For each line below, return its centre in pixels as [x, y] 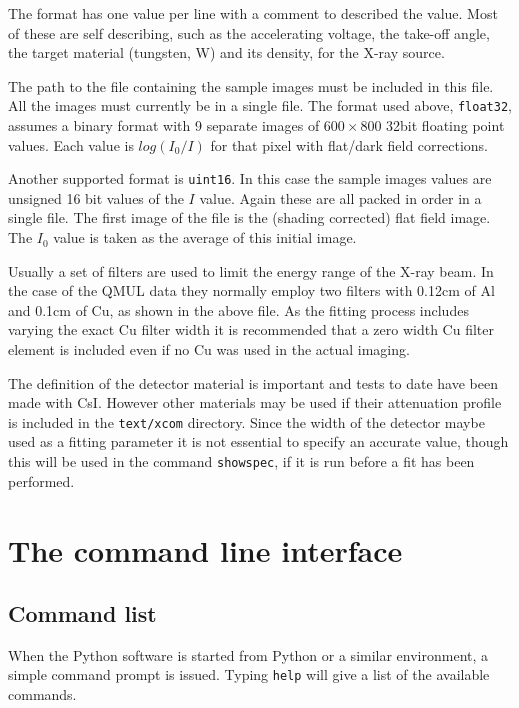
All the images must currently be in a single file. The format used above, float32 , [260, 105]
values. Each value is [71, 144]
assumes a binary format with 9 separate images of [164, 125]
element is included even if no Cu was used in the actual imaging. [209, 349]
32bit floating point [445, 125]
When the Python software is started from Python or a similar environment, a [248, 654]
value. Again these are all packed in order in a [340, 197]
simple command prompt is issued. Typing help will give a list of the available [249, 674]
